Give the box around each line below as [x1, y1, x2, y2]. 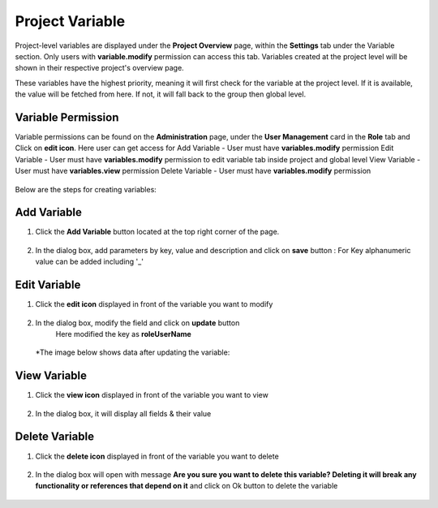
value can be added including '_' [35, 256, 144, 267]
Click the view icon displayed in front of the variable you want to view [35, 390, 269, 400]
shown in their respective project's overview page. [15, 63, 184, 73]
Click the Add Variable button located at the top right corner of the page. [35, 227, 280, 237]
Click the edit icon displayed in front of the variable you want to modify [35, 299, 273, 309]
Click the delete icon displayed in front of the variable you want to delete [35, 451, 279, 461]
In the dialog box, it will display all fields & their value [35, 408, 212, 418]
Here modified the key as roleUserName [55, 329, 192, 338]
